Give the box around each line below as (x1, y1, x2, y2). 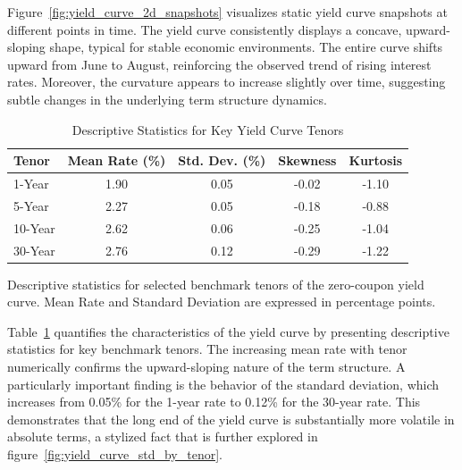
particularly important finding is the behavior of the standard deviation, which (7, 374, 440, 393)
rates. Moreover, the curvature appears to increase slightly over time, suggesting (7, 72, 446, 91)
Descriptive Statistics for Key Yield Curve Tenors (71, 120, 344, 138)
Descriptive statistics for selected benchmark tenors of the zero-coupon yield (7, 274, 424, 293)
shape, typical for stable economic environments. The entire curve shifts (49, 38, 443, 56)
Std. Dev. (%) (178, 151, 266, 170)
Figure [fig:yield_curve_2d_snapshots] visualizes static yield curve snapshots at (7, 3, 448, 21)
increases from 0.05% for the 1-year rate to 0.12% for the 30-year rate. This (7, 392, 421, 411)
